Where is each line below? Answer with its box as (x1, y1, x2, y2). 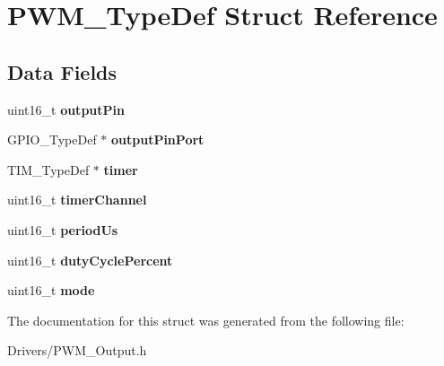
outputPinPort (111, 130, 205, 149)
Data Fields (7, 57, 118, 85)
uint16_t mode (7, 281, 95, 300)
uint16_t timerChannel (7, 190, 147, 209)
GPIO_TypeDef (7, 130, 97, 149)
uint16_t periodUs (7, 220, 118, 239)
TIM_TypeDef (7, 160, 90, 179)
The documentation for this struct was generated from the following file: (7, 310, 405, 329)
